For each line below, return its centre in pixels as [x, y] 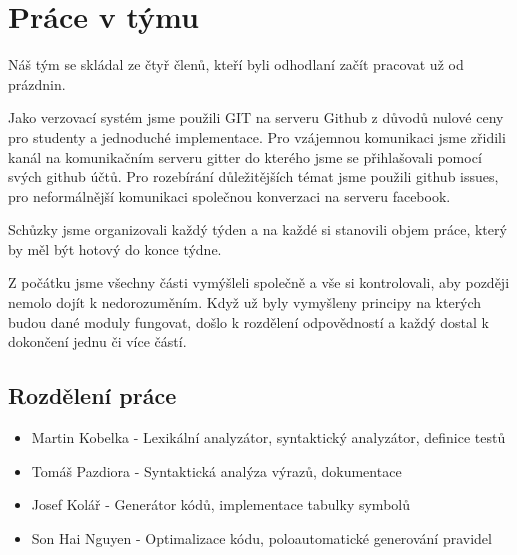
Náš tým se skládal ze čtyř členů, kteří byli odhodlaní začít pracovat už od [236, 64]
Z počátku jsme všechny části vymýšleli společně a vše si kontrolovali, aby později [259, 282]
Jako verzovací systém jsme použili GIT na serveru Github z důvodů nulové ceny [256, 117]
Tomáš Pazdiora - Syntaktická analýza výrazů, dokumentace [216, 470]
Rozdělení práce [92, 395]
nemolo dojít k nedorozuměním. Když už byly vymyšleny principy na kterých [245, 302]
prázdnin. [37, 83]
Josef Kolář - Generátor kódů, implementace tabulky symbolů [220, 504]
